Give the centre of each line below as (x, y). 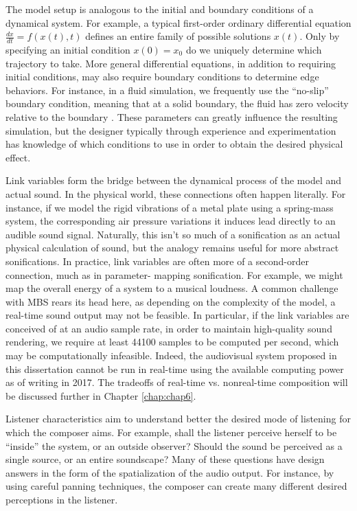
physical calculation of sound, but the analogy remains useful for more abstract (172, 248)
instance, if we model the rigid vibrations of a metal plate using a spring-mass (170, 207)
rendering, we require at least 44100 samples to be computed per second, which (172, 342)
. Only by (320, 36)
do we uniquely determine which (254, 50)
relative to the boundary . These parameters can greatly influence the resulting (172, 116)
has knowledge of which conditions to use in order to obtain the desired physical (174, 144)
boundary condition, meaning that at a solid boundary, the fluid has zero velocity (177, 103)
